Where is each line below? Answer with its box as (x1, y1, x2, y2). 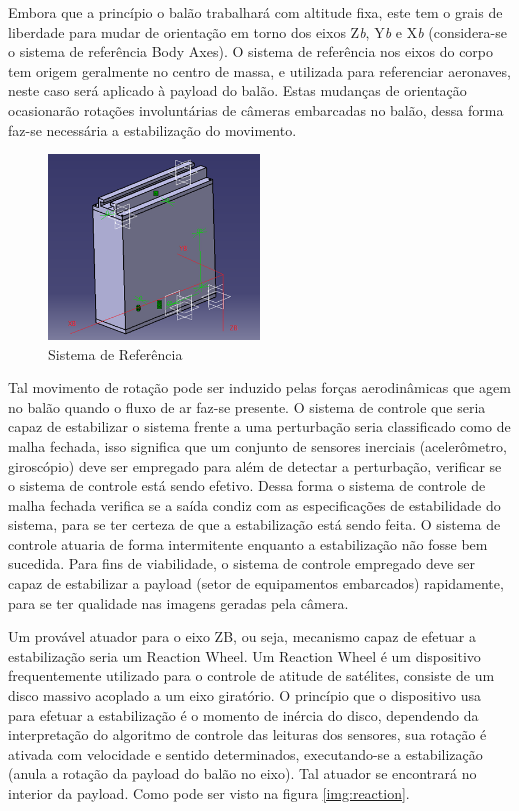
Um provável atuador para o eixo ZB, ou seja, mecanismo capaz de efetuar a (8, 626, 476, 647)
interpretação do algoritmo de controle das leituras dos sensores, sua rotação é (8, 724, 487, 745)
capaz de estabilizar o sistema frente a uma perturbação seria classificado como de (8, 416, 511, 437)
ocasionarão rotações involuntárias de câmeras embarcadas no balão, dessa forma (8, 99, 504, 120)
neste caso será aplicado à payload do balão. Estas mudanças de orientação (8, 80, 467, 101)
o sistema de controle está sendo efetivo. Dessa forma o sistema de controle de (8, 475, 486, 496)
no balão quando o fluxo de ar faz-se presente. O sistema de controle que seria (8, 396, 486, 417)
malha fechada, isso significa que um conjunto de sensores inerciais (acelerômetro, (8, 435, 507, 456)
